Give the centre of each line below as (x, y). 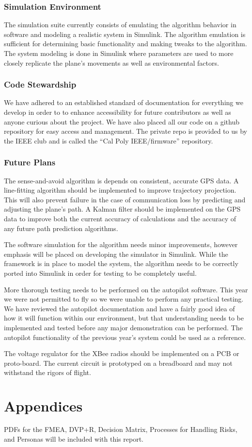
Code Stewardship (40, 84)
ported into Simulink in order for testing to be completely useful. (100, 273)
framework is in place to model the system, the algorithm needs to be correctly (121, 263)
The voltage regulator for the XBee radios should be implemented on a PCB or (122, 353)
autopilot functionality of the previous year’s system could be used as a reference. (125, 337)
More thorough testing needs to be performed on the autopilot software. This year (126, 289)
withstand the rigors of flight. (47, 372)
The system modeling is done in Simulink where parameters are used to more (119, 53)
